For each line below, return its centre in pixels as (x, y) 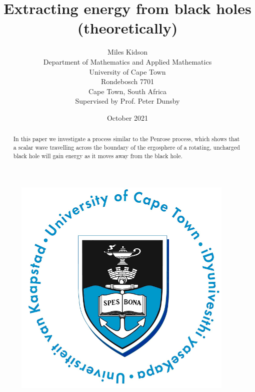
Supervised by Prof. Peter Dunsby (127, 101)
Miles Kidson (127, 52)
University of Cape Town (127, 71)
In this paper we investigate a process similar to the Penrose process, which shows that (126, 139)
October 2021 (127, 117)
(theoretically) (127, 28)
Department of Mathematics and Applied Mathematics (127, 61)
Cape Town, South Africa (127, 91)
